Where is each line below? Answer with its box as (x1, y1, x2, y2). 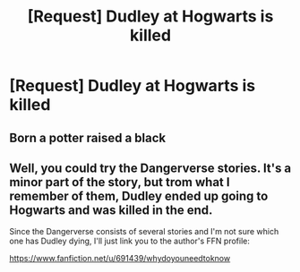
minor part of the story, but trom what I (9, 174, 230, 190)
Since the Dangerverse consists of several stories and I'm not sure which (9, 226, 279, 237)
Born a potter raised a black (9, 130, 167, 145)
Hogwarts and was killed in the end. (9, 202, 213, 217)
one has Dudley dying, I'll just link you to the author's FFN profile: (9, 235, 251, 247)
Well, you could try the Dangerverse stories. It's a (9, 160, 292, 175)
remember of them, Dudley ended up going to (9, 188, 269, 203)
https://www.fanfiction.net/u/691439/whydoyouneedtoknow (9, 253, 231, 264)
